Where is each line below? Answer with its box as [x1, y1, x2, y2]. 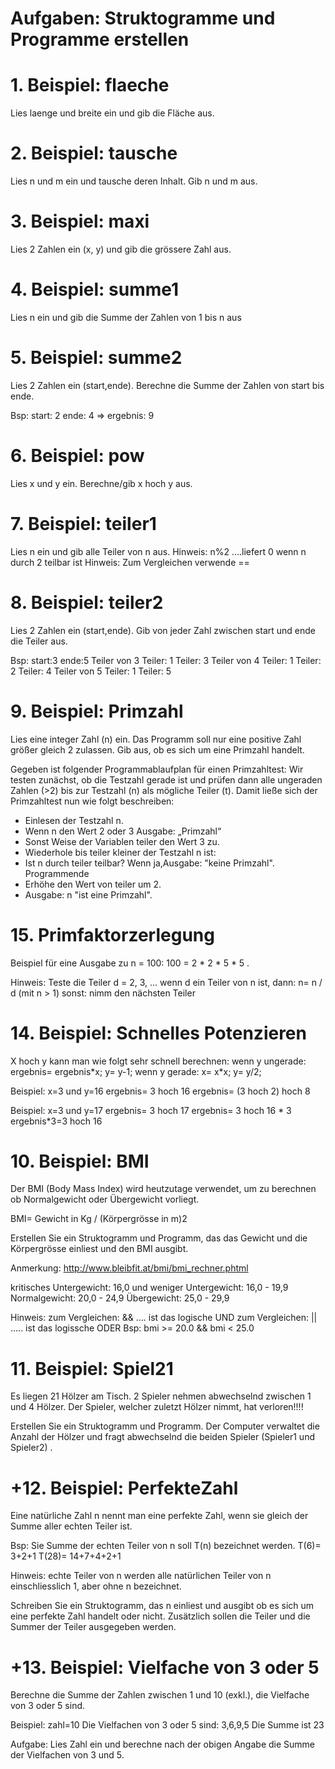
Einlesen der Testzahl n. [24, 814, 124, 826]
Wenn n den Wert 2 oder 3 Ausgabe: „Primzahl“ [24, 825, 222, 837]
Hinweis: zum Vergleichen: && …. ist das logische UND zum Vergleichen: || [10, 1312, 318, 1324]
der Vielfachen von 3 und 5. [10, 1749, 125, 1761]
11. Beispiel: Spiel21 [10, 1357, 174, 1380]
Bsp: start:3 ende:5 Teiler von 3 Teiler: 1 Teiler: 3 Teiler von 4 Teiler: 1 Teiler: [10, 654, 322, 666]
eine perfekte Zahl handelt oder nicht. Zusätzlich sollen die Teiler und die [10, 1610, 311, 1622]
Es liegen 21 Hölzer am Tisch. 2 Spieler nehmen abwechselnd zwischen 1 [10, 1390, 312, 1402]
